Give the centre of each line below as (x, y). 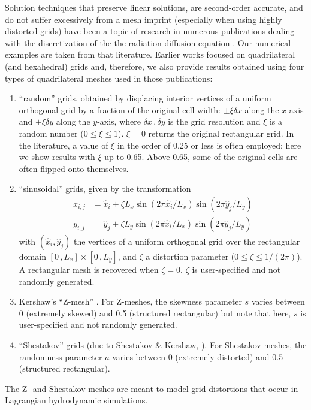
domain (32, 256)
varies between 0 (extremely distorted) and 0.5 (198, 356)
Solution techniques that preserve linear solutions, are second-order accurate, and (154, 7)
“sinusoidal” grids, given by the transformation (105, 189)
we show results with (57, 157)
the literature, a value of (64, 145)
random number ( (51, 133)
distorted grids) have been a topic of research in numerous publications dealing (150, 31)
